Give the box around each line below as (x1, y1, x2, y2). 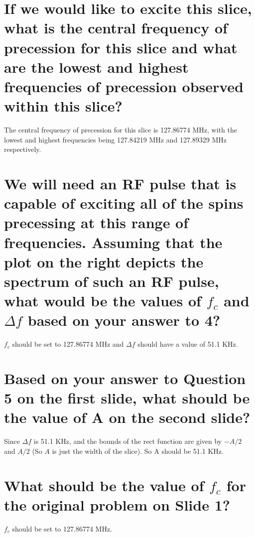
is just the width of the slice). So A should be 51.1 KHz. (52, 445, 224, 456)
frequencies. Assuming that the (4, 232, 223, 252)
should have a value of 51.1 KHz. (137, 339, 238, 349)
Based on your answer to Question (4, 368, 246, 389)
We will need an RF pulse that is (4, 173, 237, 194)
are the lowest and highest (4, 56, 189, 77)
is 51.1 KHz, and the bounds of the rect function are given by (33, 436, 222, 446)
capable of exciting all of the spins (4, 193, 244, 213)
